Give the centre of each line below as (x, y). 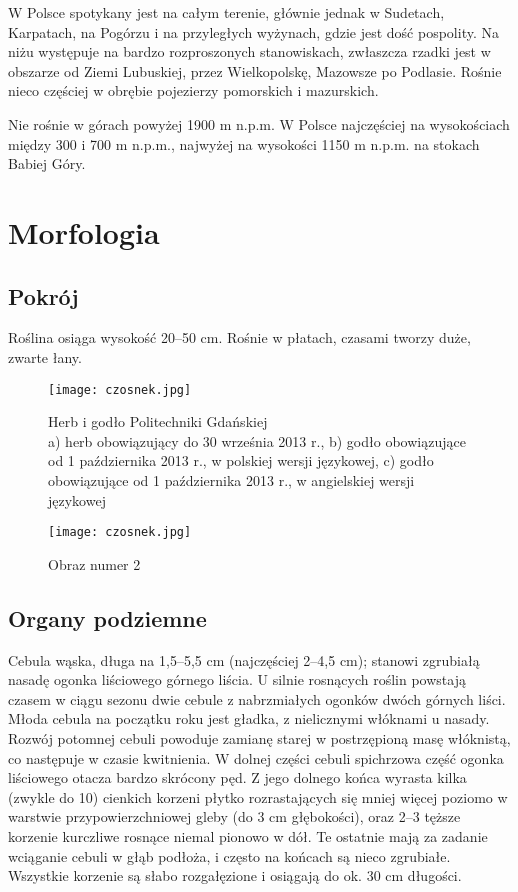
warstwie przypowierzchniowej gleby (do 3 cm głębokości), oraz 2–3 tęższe (234, 816)
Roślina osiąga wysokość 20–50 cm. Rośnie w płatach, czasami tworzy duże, (239, 337)
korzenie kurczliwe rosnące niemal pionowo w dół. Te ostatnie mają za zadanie (248, 835)
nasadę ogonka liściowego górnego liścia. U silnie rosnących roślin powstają (237, 679)
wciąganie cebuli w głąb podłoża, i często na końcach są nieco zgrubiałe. (229, 855)
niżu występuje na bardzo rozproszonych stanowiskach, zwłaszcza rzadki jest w (249, 51)
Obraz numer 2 (94, 563)
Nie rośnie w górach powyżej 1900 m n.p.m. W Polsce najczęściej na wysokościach (259, 123)
